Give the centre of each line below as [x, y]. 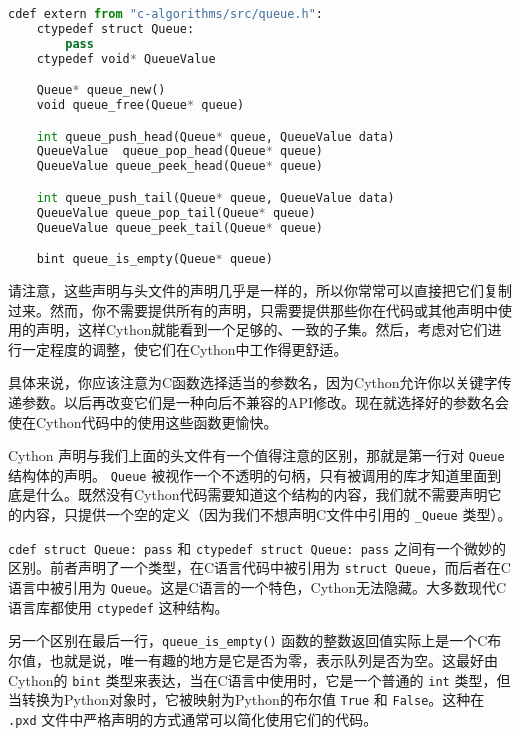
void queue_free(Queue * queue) [140, 105]
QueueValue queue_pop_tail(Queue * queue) [176, 212]
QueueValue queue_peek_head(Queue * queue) [180, 166]
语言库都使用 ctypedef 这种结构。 [118, 606]
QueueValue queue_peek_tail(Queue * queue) [180, 227]
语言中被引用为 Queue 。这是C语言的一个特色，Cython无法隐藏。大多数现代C [257, 587]
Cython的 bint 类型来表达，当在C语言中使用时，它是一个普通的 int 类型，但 [259, 679]
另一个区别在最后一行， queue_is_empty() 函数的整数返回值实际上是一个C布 [255, 640]
